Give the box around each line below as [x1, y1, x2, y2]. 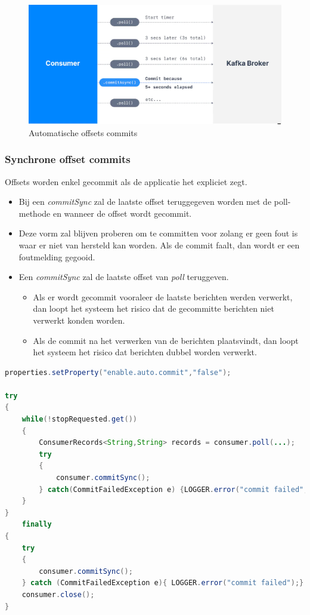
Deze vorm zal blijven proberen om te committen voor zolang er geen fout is [18, 227, 298, 239]
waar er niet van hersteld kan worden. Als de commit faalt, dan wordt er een [18, 238, 300, 251]
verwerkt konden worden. [33, 313, 125, 326]
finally [21, 520, 52, 529]
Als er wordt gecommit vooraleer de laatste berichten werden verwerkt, [33, 290, 293, 303]
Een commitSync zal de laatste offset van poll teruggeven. [18, 270, 229, 283]
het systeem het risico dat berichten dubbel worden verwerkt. [33, 346, 257, 358]
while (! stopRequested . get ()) [21, 415, 137, 424]
